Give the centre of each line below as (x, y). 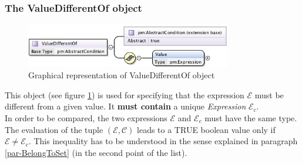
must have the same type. (251, 118)
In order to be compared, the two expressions (86, 118)
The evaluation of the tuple (54, 129)
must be (269, 94)
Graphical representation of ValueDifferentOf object (122, 75)
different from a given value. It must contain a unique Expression (125, 106)
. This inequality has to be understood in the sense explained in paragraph (163, 141)
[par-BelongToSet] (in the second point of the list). (96, 152)
